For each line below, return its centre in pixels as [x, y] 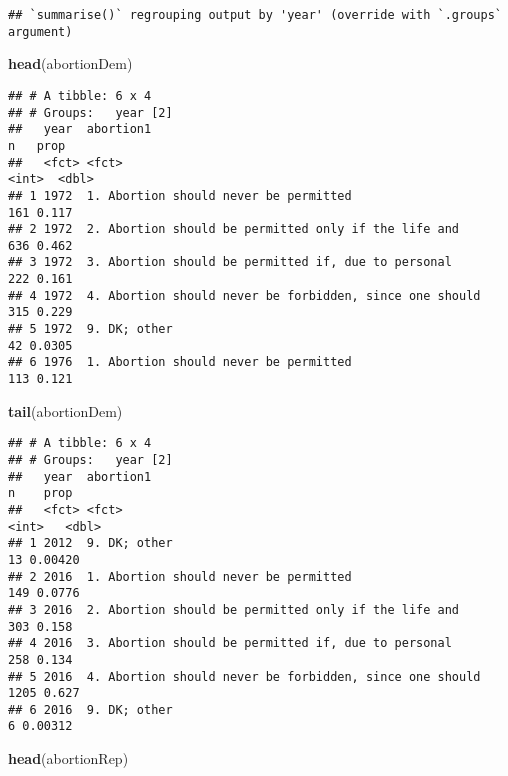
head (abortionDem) [70, 63]
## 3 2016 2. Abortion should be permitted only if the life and [234, 609]
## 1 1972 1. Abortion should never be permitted [180, 195]
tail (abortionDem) [65, 410]
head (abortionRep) [68, 758]
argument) [40, 31]
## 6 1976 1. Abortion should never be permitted [180, 362]
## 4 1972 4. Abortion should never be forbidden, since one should [244, 295]
